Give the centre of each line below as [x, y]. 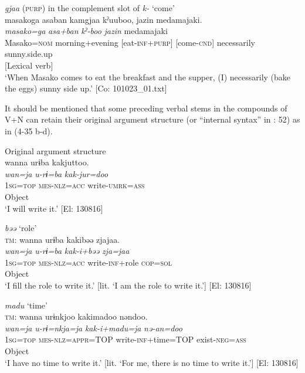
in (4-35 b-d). [29, 130]
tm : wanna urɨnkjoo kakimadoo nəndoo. [76, 316]
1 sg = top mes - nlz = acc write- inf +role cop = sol [89, 262]
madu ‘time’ [26, 305]
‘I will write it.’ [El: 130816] [54, 208]
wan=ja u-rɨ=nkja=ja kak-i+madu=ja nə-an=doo [94, 328]
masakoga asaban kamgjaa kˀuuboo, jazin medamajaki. [104, 19]
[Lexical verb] [29, 65]
